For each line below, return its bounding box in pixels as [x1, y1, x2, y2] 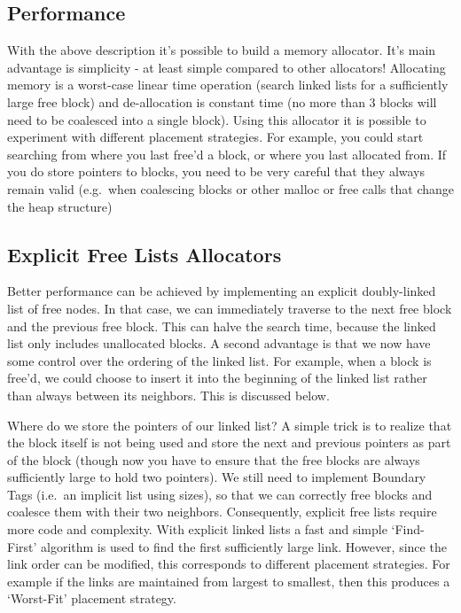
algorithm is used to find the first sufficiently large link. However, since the [41, 537, 447, 555]
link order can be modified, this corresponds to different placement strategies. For [7, 555, 450, 573]
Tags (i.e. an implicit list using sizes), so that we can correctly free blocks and [7, 485, 433, 503]
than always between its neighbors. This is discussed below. [7, 385, 330, 404]
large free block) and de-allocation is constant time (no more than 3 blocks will [7, 92, 437, 111]
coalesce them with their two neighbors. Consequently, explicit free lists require [7, 502, 437, 521]
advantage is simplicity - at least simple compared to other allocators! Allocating [7, 58, 446, 76]
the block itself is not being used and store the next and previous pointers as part [7, 433, 451, 452]
